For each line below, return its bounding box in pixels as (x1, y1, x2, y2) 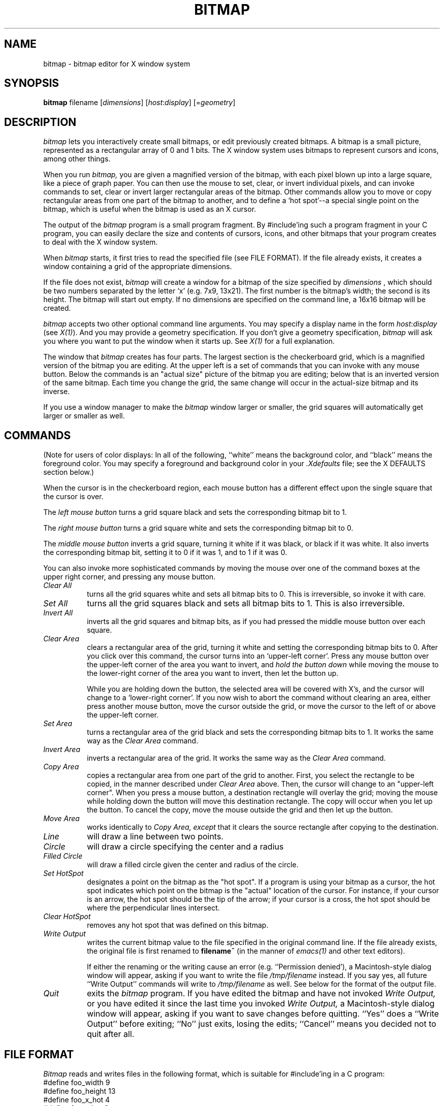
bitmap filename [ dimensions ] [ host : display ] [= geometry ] (43, 98, 236, 107)
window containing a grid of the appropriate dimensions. (43, 262, 232, 271)
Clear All (43, 581, 72, 590)
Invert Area (43, 745, 81, 754)
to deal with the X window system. (43, 238, 158, 247)
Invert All (43, 608, 73, 617)
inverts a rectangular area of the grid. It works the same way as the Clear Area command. (87, 754, 386, 763)
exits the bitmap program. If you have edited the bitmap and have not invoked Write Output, (87, 988, 436, 999)
